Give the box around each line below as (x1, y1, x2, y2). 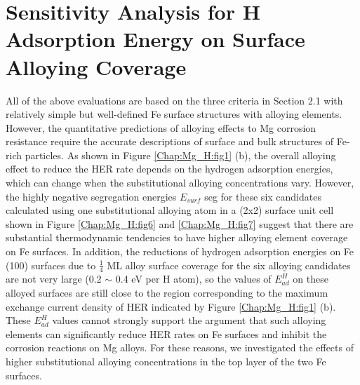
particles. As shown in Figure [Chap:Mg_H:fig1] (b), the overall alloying (25, 147, 336, 162)
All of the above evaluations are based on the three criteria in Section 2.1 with (6, 93, 343, 107)
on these (293, 271, 328, 286)
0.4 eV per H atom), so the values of (115, 271, 272, 286)
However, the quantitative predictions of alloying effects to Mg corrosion (6, 120, 316, 135)
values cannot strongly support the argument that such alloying (52, 313, 326, 327)
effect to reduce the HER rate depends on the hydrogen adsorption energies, (6, 161, 333, 176)
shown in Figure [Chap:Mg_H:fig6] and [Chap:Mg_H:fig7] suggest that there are (6, 216, 354, 231)
